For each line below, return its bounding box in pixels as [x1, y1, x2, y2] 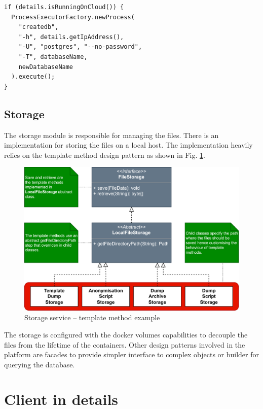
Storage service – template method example [24, 312, 160, 323]
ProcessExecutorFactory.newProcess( [11, 13, 135, 21]
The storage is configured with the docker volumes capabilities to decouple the [4, 329, 248, 339]
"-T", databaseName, [18, 53, 88, 60]
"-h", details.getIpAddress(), [18, 33, 124, 41]
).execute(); [11, 73, 55, 81]
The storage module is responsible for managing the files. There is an [4, 129, 219, 140]
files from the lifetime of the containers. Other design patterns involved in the [4, 339, 245, 350]
